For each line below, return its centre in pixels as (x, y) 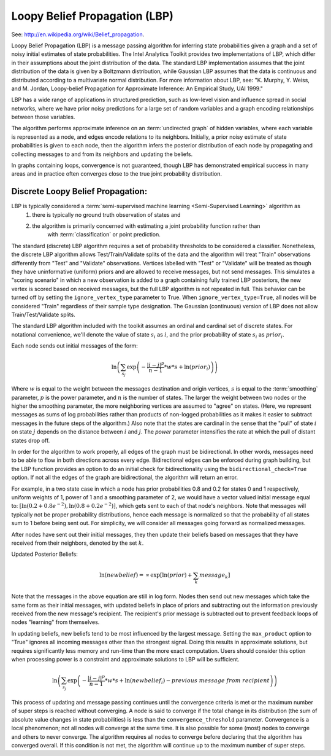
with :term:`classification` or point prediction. (104, 235)
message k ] (215, 576)
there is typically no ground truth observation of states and (106, 214)
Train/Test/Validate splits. (44, 314)
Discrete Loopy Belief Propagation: (79, 191)
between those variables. (43, 117)
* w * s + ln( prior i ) (187, 368)
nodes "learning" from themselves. (55, 622)
